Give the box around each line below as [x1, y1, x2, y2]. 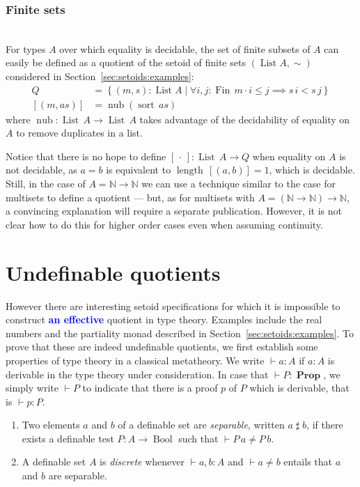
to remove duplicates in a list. [16, 125, 143, 140]
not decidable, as [6, 162, 77, 177]
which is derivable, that [249, 380, 350, 395]
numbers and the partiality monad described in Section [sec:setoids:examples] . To [6, 325, 354, 340]
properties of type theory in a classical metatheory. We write [6, 353, 265, 367]
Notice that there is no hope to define [6, 148, 166, 163]
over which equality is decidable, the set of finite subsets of [59, 41, 311, 56]
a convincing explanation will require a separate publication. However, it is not [6, 203, 342, 218]
